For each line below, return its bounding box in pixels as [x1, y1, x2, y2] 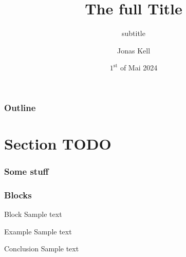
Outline [4, 101, 36, 114]
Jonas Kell [117, 45, 151, 56]
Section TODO [4, 133, 111, 154]
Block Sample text [4, 209, 62, 219]
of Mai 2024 [120, 62, 158, 73]
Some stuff [4, 165, 49, 178]
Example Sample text [4, 226, 72, 236]
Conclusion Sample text [4, 243, 79, 254]
